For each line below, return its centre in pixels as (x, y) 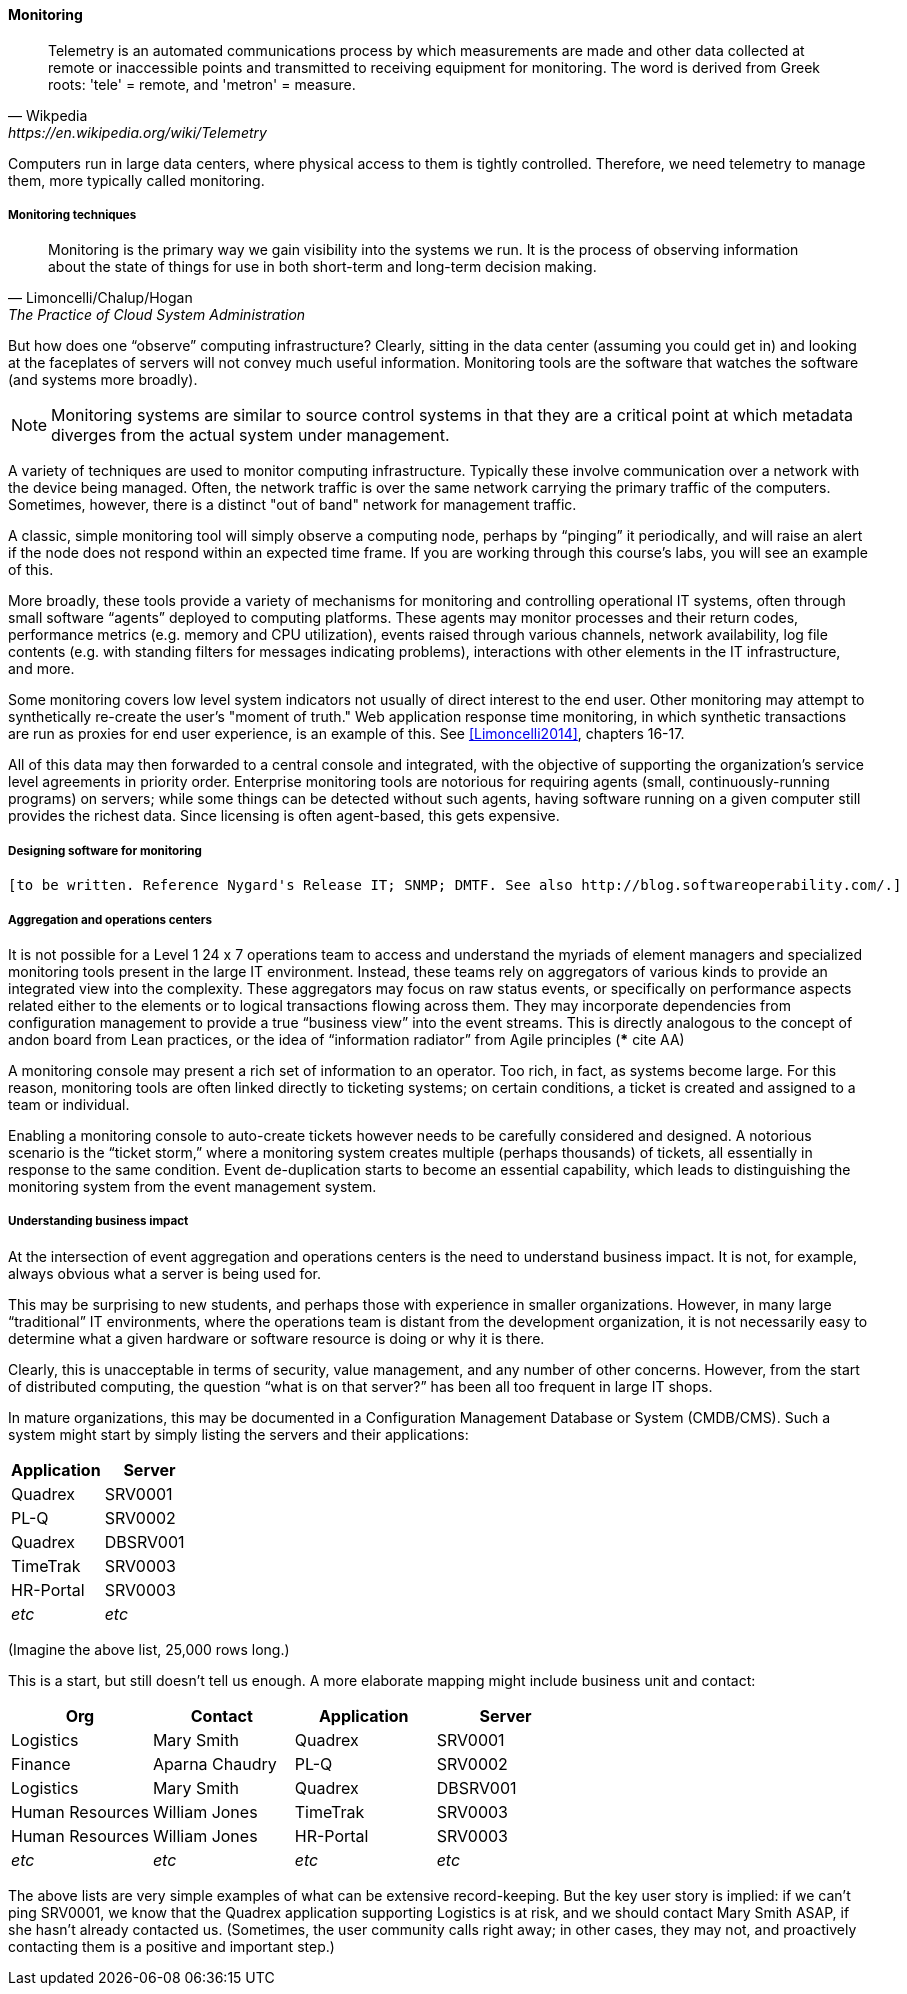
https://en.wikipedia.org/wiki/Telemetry (137, 132)
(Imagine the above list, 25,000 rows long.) (149, 1649)
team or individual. (69, 1104)
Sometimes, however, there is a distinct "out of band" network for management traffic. (292, 505)
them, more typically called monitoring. (136, 180)
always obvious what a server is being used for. (165, 1273)
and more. (41, 669)
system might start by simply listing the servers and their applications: (238, 1434)
